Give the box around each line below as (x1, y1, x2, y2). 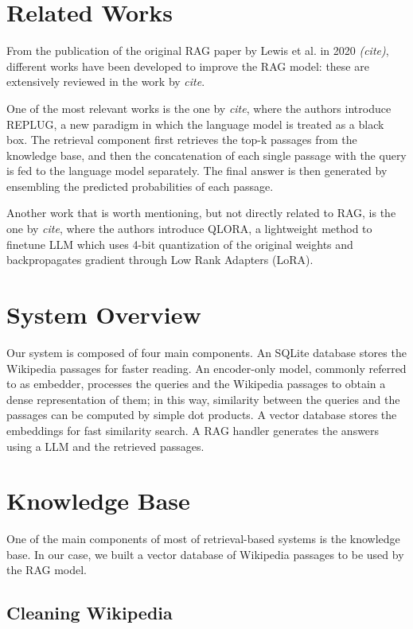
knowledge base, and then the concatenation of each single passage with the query (6, 146, 407, 163)
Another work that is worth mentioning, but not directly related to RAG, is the (6, 204, 396, 221)
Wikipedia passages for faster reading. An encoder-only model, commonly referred (6, 359, 407, 376)
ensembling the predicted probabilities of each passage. (6, 177, 274, 194)
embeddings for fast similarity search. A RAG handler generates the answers (6, 421, 380, 438)
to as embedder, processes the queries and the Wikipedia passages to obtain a (6, 375, 386, 392)
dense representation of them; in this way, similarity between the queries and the (6, 390, 400, 407)
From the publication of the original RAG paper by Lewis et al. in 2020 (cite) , (6, 42, 389, 59)
